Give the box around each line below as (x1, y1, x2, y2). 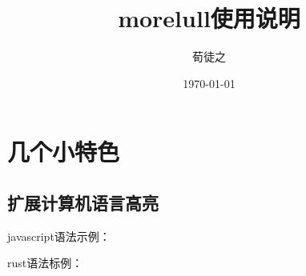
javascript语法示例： (7, 227, 111, 244)
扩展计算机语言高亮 (7, 190, 159, 214)
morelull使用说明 (118, 2, 300, 34)
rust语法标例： (7, 254, 83, 271)
